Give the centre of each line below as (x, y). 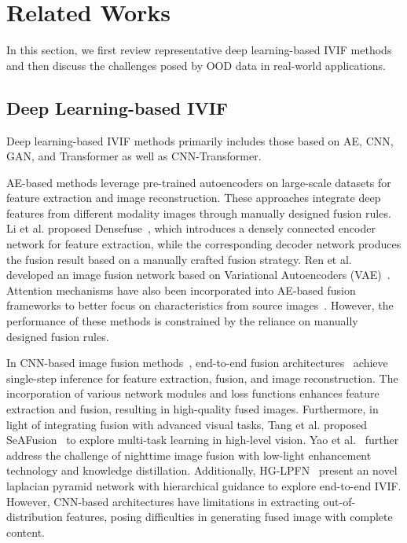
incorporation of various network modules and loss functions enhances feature (193, 393)
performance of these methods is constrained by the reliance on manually (182, 321)
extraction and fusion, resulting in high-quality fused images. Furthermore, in (192, 409)
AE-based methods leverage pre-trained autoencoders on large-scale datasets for (199, 182)
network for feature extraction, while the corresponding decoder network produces (204, 244)
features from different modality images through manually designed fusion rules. (199, 213)
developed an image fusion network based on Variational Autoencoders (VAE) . (198, 275)
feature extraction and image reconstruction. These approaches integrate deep (194, 198)
